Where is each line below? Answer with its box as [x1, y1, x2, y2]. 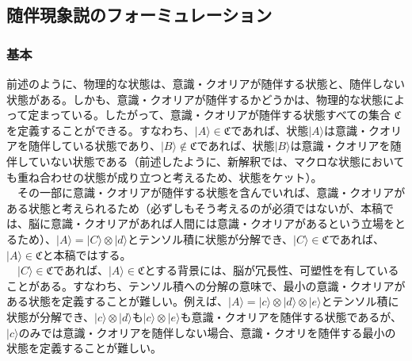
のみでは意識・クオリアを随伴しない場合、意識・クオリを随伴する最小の [18, 324, 396, 340]
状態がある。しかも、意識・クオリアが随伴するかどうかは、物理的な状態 [6, 90, 383, 107]
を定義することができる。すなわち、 [6, 121, 195, 138]
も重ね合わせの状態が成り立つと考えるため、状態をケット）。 [6, 168, 322, 185]
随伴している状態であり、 [28, 137, 161, 154]
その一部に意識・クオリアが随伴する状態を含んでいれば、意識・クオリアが [17, 184, 406, 201]
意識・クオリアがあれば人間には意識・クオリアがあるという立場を [50, 215, 395, 232]
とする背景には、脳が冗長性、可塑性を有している [144, 262, 399, 278]
